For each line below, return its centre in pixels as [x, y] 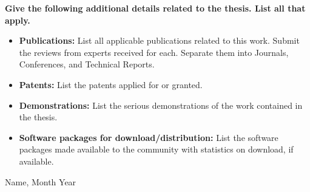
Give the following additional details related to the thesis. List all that [155, 8]
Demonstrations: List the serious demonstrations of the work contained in [161, 105]
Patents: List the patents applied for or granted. [111, 84]
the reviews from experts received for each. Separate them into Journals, [154, 52]
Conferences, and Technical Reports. [87, 64]
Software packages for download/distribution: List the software [149, 137]
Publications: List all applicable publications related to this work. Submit [159, 40]
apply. [18, 20]
